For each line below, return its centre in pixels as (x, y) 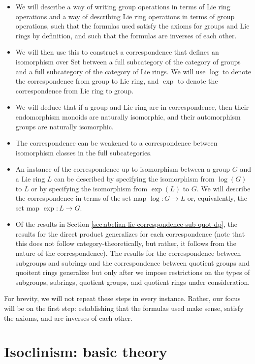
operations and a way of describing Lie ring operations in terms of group (125, 16)
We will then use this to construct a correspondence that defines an (117, 52)
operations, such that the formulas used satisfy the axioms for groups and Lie (132, 26)
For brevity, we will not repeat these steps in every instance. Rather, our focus (122, 298)
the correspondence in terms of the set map (81, 198)
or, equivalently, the (217, 198)
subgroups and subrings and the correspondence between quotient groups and (132, 262)
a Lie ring (30, 178)
